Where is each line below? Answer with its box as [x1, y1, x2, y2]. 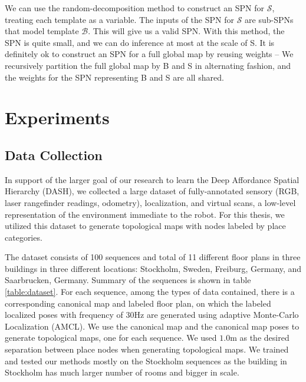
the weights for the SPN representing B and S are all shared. [5, 71, 224, 83]
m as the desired [230, 331, 289, 344]
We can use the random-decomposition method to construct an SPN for [5, 2, 264, 14]
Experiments [5, 105, 110, 129]
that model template [5, 25, 79, 37]
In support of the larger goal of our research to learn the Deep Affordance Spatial [5, 173, 300, 185]
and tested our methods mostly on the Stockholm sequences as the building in [5, 354, 287, 367]
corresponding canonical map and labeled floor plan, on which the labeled [5, 297, 271, 309]
